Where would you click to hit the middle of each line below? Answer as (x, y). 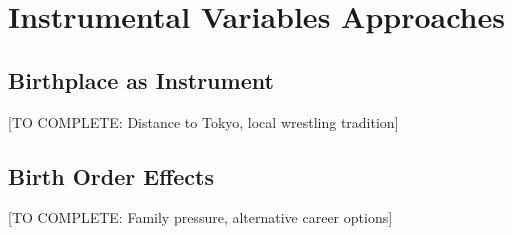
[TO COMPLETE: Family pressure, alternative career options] (200, 217)
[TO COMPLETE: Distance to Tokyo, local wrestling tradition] (203, 121)
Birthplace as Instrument (141, 79)
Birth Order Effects (111, 175)
